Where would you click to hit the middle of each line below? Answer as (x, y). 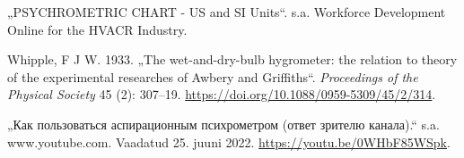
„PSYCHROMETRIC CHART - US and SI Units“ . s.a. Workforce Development (227, 12)
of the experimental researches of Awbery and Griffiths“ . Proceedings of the (213, 76)
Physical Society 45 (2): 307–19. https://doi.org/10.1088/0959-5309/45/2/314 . (222, 94)
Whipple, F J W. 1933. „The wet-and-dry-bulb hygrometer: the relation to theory (232, 59)
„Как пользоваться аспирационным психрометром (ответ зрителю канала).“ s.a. (223, 124)
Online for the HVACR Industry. (97, 29)
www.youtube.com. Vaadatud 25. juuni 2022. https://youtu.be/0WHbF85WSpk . (229, 141)
